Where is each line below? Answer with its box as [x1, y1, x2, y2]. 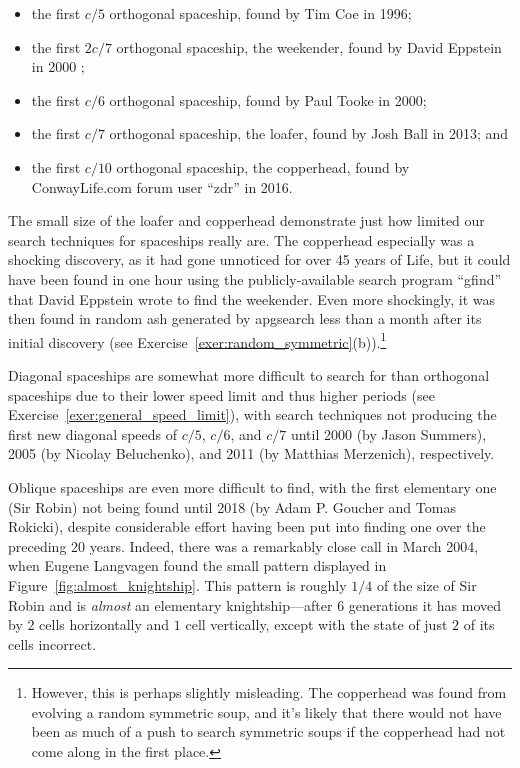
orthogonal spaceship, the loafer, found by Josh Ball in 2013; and [109, 123, 509, 144]
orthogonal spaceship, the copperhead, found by [116, 156, 410, 177]
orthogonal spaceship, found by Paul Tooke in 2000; [109, 89, 427, 110]
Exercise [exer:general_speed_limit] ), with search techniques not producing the [8, 404, 497, 425]
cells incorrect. [8, 633, 97, 654]
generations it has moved [348, 594, 502, 615]
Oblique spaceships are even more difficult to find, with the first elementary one [8, 476, 497, 497]
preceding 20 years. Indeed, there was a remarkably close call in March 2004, [8, 535, 479, 556]
